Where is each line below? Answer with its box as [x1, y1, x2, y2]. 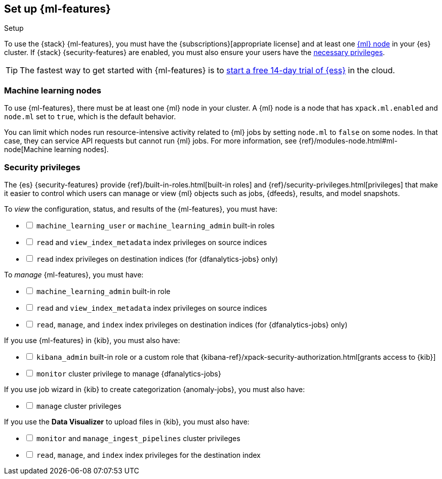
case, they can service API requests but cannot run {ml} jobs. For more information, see [4, 136, 297, 146]
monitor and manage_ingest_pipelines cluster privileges [36, 434, 240, 443]
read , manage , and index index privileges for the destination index [36, 450, 261, 459]
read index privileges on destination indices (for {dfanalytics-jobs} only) [36, 254, 278, 263]
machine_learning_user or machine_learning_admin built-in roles [36, 221, 275, 230]
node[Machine [4, 145, 53, 154]
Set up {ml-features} [4, 3, 111, 15]
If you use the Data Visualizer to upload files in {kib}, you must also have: [4, 417, 250, 426]
